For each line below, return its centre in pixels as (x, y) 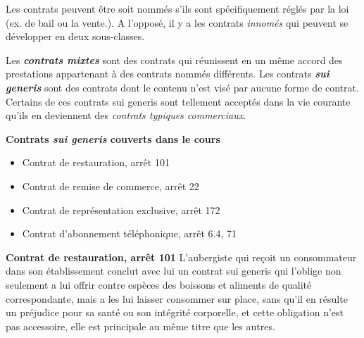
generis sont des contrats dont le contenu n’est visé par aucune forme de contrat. (182, 87)
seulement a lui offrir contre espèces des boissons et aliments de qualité (159, 284)
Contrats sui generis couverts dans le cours (113, 138)
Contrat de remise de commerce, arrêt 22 (111, 186)
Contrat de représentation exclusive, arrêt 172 (121, 209)
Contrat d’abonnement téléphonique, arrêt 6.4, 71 (130, 233)
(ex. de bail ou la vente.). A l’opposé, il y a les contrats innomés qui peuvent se (177, 22)
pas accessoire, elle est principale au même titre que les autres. (140, 326)
